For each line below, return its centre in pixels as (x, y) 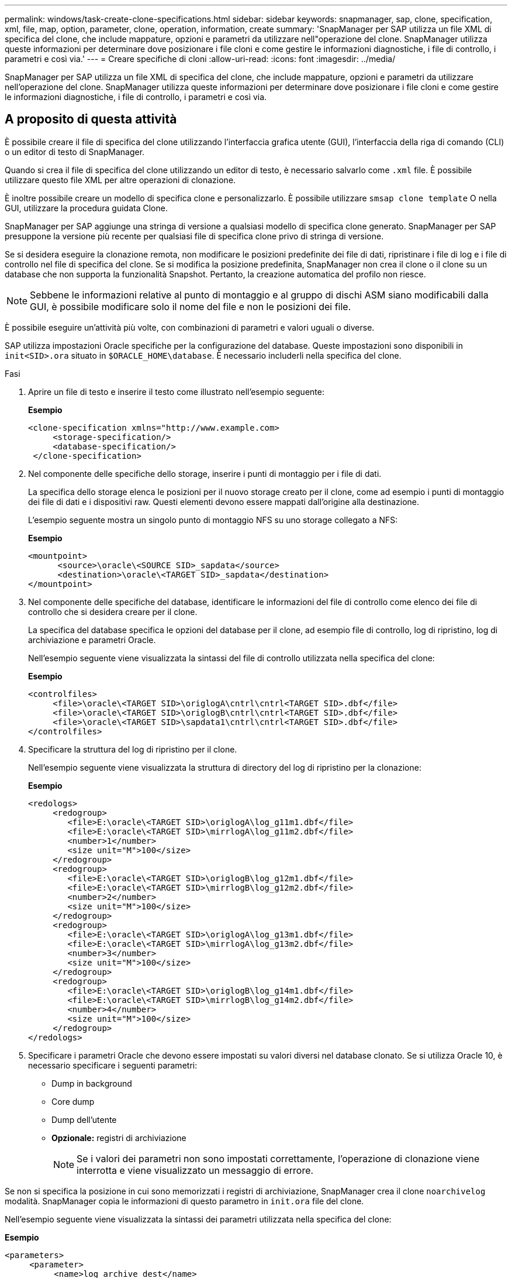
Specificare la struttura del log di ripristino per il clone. (133, 749)
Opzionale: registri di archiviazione (119, 1138)
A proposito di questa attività (91, 119)
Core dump (73, 1101)
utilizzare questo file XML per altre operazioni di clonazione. (120, 180)
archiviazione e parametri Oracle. (92, 640)
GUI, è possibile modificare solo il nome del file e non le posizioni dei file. (191, 306)
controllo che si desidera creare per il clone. (113, 611)
